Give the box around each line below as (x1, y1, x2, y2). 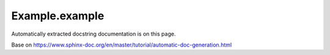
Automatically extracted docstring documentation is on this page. (11, 30, 176, 37)
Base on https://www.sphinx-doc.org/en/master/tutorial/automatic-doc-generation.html (11, 41, 232, 48)
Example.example (11, 9, 105, 22)
